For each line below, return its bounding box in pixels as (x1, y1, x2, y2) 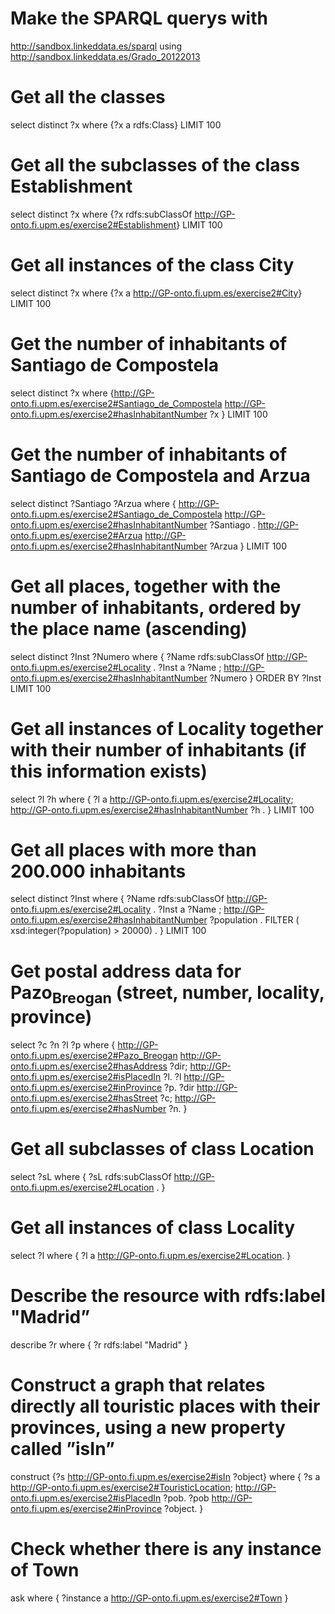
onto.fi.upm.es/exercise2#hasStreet (10, 1092, 158, 1104)
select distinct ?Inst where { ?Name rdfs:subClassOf (10, 893, 225, 905)
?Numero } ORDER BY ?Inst (209, 672, 322, 684)
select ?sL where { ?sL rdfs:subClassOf (10, 1170, 172, 1182)
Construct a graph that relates (10, 1373, 266, 1396)
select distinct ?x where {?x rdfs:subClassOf (10, 208, 193, 220)
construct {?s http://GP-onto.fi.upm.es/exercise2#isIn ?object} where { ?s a (10, 1470, 321, 1482)
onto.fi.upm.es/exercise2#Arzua (10, 529, 143, 541)
